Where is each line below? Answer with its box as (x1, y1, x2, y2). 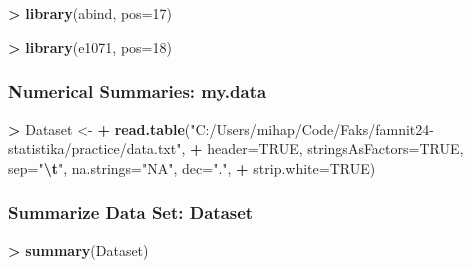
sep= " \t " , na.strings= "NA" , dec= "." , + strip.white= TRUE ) (8, 157, 376, 178)
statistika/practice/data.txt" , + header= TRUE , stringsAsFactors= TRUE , (8, 138, 464, 159)
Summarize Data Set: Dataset (8, 200, 254, 225)
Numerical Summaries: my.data (8, 79, 267, 104)
